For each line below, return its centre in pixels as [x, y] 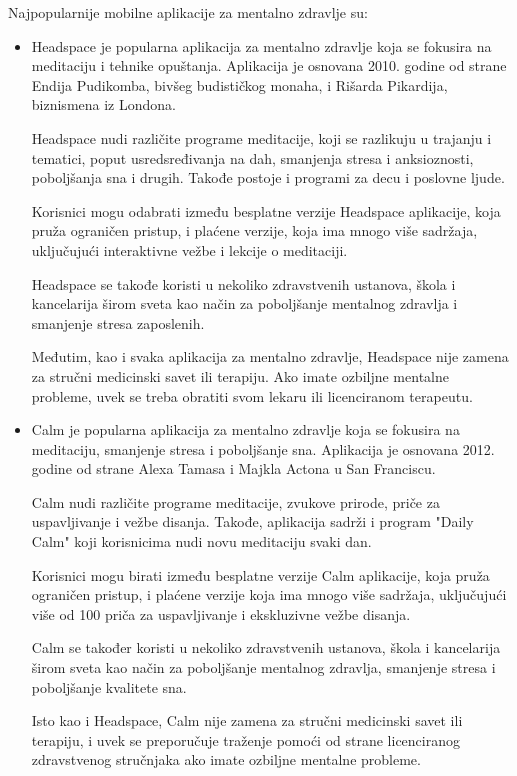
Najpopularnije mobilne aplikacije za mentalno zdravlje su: [188, 12]
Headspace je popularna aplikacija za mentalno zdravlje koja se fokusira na [261, 45]
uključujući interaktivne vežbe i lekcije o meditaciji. [189, 249]
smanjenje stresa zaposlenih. [118, 322]
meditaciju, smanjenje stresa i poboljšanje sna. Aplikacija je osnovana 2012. [263, 448]
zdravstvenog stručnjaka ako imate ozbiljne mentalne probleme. [226, 759]
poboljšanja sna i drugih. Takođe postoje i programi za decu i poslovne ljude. [268, 177]
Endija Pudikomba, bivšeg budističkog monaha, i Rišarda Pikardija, [239, 84]
